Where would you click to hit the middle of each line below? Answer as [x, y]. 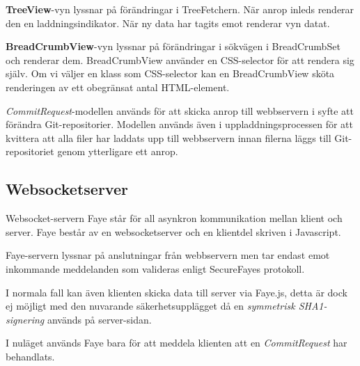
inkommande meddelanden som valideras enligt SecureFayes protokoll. [155, 268]
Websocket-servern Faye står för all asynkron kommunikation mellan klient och [174, 218]
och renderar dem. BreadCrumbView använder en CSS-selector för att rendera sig [180, 59]
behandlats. [30, 356]
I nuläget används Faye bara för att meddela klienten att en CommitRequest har [177, 343]
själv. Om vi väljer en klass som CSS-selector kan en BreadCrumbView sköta [170, 73]
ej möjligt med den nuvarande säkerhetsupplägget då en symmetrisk [150, 306]
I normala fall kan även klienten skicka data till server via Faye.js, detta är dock [177, 292]
